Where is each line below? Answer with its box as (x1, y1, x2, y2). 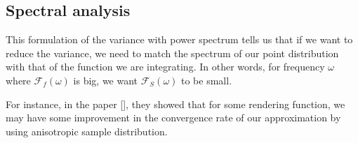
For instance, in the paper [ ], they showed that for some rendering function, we (6, 96, 345, 111)
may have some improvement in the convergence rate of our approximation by (6, 110, 341, 125)
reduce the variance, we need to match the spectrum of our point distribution (6, 45, 339, 60)
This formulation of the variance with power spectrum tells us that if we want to (6, 32, 353, 47)
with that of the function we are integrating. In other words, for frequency (6, 59, 325, 74)
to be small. (181, 73, 232, 87)
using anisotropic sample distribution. (6, 123, 168, 138)
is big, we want (73, 73, 138, 87)
